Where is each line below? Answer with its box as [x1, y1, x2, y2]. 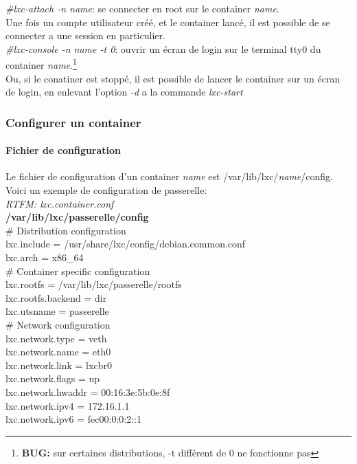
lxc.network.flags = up [5, 371, 100, 386]
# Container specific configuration [5, 263, 150, 278]
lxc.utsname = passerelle [5, 304, 109, 318]
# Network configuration [5, 317, 111, 331]
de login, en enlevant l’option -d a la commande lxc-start [5, 85, 243, 99]
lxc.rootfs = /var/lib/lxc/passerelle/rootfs [5, 277, 182, 291]
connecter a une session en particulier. [5, 28, 165, 43]
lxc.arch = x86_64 [5, 250, 84, 265]
